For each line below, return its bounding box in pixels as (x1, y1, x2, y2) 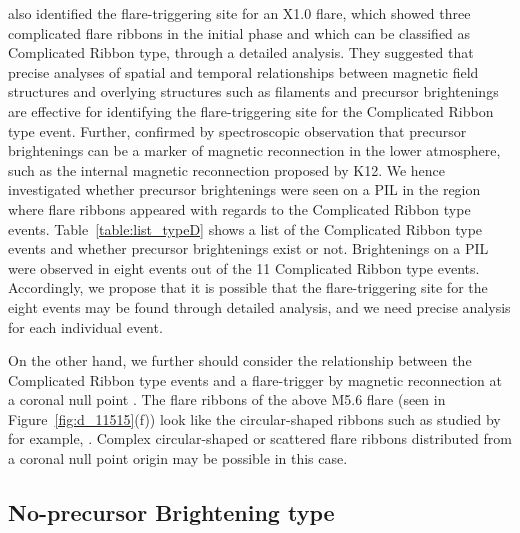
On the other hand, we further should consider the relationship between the (8, 350, 472, 371)
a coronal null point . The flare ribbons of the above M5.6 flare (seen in (8, 389, 446, 410)
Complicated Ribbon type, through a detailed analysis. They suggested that (8, 42, 474, 63)
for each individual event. (8, 316, 163, 337)
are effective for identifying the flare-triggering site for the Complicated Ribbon (8, 100, 494, 121)
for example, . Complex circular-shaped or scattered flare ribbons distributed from (8, 428, 512, 449)
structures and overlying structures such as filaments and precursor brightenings (8, 81, 499, 102)
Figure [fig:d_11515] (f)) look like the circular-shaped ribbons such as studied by (8, 408, 501, 429)
